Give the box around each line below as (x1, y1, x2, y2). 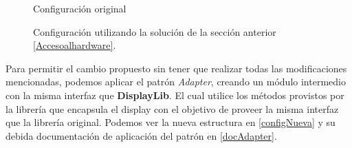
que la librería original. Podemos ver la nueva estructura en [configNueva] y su (5, 115, 335, 129)
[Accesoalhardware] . (33, 38, 116, 52)
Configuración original (33, 1, 126, 15)
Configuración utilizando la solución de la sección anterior (33, 24, 276, 39)
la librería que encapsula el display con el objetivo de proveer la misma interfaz (5, 101, 339, 116)
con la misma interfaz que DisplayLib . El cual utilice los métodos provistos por (5, 87, 344, 102)
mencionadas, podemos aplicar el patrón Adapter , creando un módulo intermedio (5, 74, 346, 89)
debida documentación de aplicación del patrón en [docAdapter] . (5, 128, 277, 142)
